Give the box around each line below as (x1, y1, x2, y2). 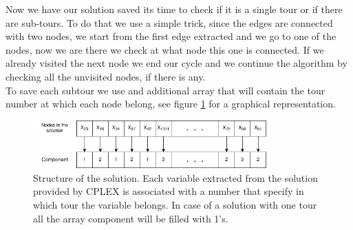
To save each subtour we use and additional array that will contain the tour (6, 83, 325, 97)
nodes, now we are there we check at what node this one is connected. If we (6, 42, 324, 56)
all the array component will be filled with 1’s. (33, 211, 228, 225)
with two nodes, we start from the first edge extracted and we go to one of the (6, 29, 336, 43)
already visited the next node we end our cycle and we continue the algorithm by (6, 56, 347, 70)
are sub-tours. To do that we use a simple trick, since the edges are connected (6, 15, 333, 30)
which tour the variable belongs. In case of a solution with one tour (33, 197, 317, 211)
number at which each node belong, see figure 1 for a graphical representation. (6, 96, 336, 111)
